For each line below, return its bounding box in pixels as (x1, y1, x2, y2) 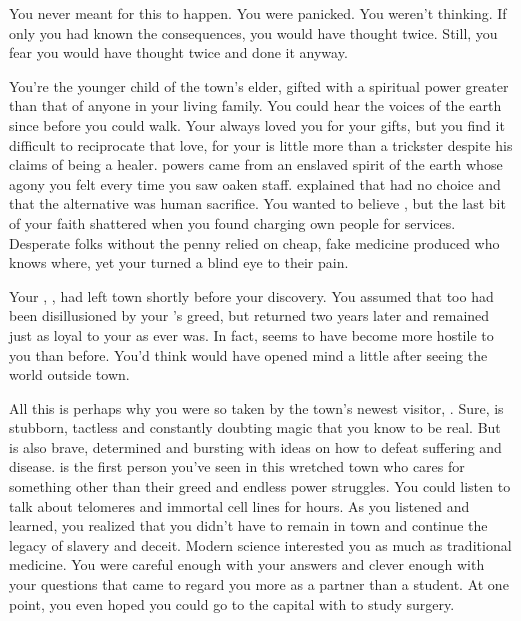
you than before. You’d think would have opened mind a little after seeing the (9, 344, 488, 365)
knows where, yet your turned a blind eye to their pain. (9, 252, 349, 273)
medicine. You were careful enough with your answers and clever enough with (9, 554, 485, 575)
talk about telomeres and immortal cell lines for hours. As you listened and (9, 495, 470, 516)
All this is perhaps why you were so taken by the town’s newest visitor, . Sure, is (9, 397, 504, 418)
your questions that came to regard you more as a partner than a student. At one (9, 574, 509, 595)
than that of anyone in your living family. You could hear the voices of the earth (9, 95, 502, 116)
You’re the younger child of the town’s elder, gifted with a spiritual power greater (9, 75, 509, 96)
